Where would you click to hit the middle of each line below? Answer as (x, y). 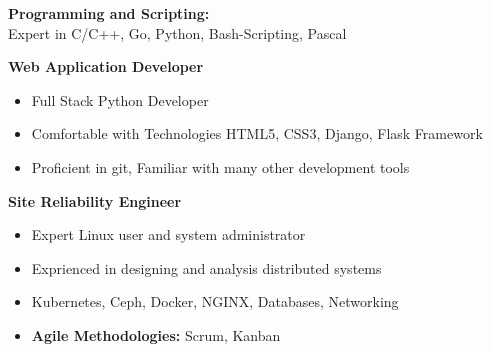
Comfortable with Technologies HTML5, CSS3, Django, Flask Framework (257, 133)
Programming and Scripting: (109, 13)
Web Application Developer (106, 66)
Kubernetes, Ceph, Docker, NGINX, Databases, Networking (215, 301)
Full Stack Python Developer (120, 99)
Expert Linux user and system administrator (168, 234)
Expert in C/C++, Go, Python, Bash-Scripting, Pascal (177, 32)
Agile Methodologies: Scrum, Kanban (156, 334)
